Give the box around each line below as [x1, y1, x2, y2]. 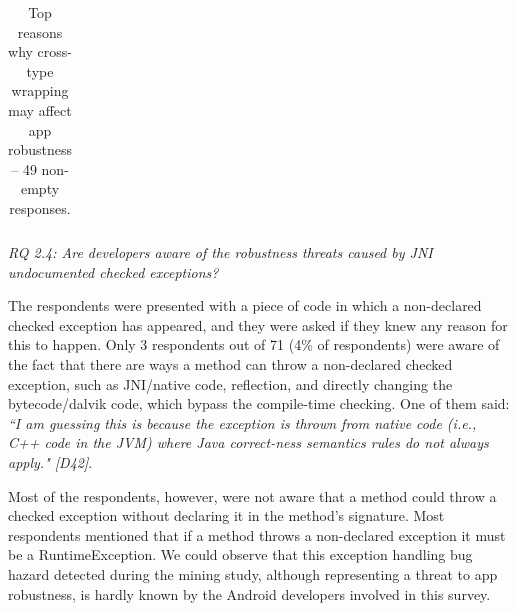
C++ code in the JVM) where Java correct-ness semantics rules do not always [8, 432, 489, 453]
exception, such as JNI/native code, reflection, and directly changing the [8, 373, 453, 394]
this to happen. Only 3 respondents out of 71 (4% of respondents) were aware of [8, 334, 500, 355]
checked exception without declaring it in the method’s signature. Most [8, 505, 445, 526]
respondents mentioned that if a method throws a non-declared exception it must [8, 524, 506, 545]
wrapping [11, 80, 69, 101]
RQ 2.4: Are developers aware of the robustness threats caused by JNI [8, 242, 433, 263]
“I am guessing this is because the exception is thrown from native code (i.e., [8, 412, 477, 433]
